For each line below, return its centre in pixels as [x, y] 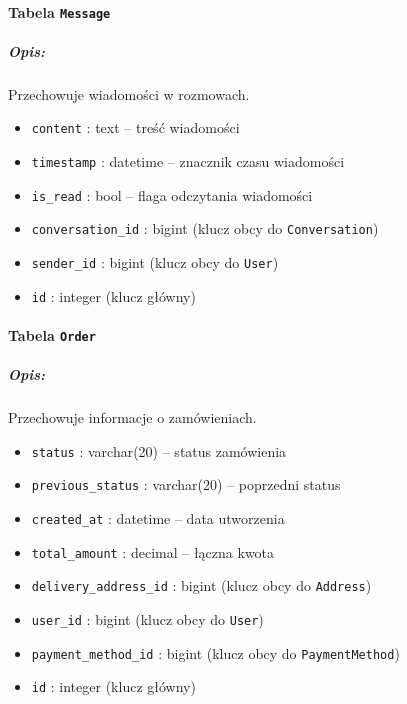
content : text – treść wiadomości [135, 127]
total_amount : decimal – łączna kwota [153, 551]
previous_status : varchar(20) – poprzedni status [186, 484]
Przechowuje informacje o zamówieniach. [132, 417]
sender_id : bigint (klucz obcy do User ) [155, 262]
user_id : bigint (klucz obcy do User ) [147, 619]
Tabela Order [52, 334]
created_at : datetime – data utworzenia [158, 518]
